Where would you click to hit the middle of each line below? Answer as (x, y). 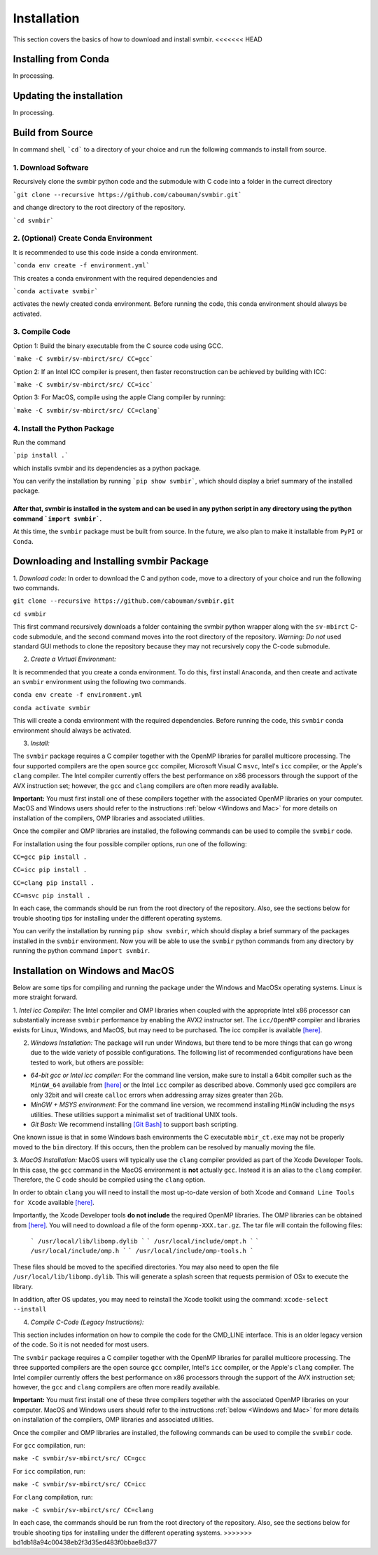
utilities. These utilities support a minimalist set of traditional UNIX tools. (134, 1114)
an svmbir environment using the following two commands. (99, 682)
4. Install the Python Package (64, 428)
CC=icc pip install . (50, 870)
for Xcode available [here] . (54, 1202)
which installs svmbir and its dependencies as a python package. (107, 468)
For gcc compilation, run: (49, 1445)
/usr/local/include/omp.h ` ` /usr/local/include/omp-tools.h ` (142, 1251)
